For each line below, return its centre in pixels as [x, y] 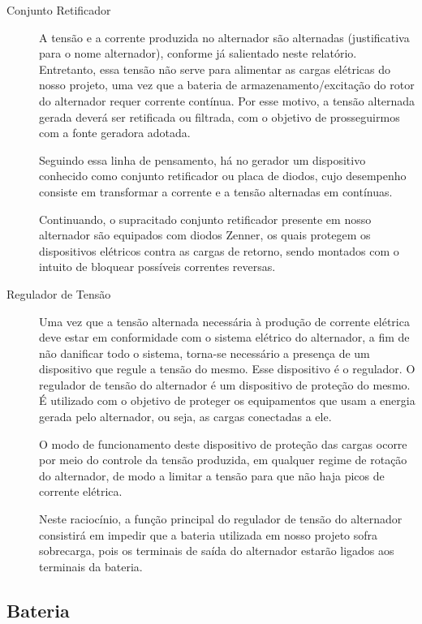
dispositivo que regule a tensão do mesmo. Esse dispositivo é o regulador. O [227, 369]
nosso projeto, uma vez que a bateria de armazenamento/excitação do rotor [227, 85]
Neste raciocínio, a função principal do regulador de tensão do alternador [221, 519]
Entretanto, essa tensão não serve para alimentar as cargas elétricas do [215, 69]
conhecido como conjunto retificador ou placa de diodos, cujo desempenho [223, 176]
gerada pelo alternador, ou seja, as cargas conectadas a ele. [185, 417]
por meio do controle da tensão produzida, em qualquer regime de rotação [223, 460]
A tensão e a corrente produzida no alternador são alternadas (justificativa [224, 37]
